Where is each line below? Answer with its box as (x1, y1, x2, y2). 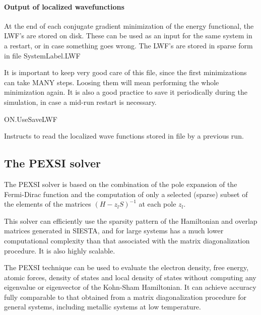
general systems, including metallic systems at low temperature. (4, 301, 201, 312)
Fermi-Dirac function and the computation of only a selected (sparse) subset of (4, 188, 248, 199)
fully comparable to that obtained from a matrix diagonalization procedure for (4, 291, 246, 302)
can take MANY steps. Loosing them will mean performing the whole (4, 77, 219, 87)
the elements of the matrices (4, 199, 91, 209)
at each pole (139, 199, 176, 209)
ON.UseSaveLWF (4, 113, 57, 124)
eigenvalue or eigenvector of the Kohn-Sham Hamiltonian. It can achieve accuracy (4, 282, 256, 292)
